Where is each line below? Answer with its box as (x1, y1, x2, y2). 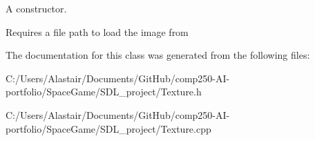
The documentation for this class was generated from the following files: (6, 48, 310, 62)
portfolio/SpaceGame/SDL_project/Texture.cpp (6, 121, 211, 135)
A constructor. (6, 1, 67, 15)
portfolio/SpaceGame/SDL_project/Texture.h (6, 84, 202, 99)
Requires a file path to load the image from (6, 24, 189, 39)
